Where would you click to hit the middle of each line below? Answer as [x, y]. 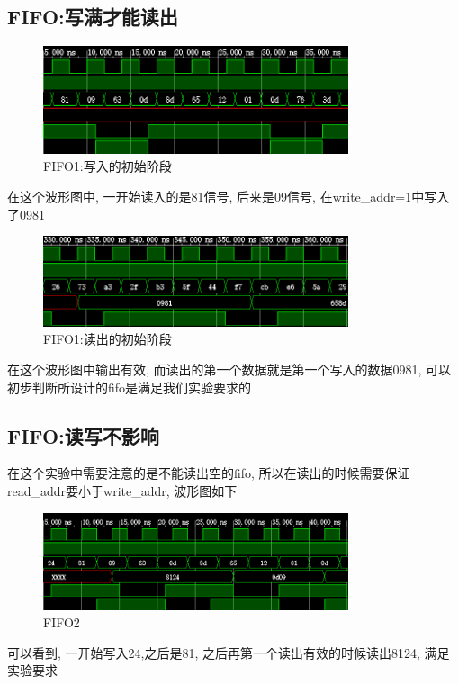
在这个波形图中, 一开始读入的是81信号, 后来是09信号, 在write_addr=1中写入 [229, 197]
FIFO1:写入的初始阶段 [108, 166]
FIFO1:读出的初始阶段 [108, 339]
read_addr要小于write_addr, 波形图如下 [122, 490]
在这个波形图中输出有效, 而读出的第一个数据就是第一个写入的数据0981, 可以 [229, 369]
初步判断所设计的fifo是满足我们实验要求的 [130, 387]
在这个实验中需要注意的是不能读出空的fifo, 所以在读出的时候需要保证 [209, 473]
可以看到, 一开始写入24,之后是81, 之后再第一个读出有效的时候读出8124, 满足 [229, 652]
